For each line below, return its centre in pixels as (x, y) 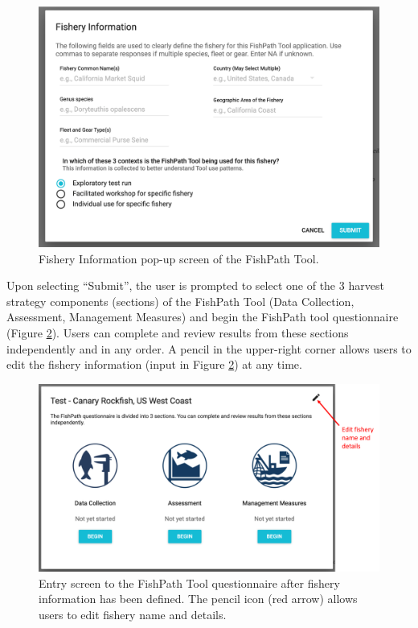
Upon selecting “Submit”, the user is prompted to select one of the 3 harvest (195, 285)
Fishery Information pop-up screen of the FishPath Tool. (179, 258)
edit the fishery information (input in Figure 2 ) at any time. (154, 364)
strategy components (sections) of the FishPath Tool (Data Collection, (180, 301)
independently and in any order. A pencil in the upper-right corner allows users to (209, 348)
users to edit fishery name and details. (133, 615)
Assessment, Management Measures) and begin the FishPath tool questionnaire (203, 317)
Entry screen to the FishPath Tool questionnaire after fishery (189, 583)
